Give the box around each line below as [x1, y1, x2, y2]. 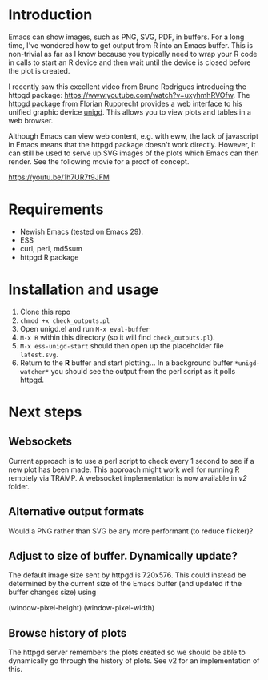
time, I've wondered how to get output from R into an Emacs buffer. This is [8, 40, 254, 50]
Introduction [8, 6, 93, 24]
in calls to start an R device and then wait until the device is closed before [8, 58, 251, 67]
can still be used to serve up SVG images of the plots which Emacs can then [8, 148, 260, 158]
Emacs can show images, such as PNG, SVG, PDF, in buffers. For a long [8, 32, 245, 42]
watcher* [19, 368, 50, 376]
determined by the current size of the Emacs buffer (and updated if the [8, 579, 242, 589]
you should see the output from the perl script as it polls [50, 366, 236, 376]
